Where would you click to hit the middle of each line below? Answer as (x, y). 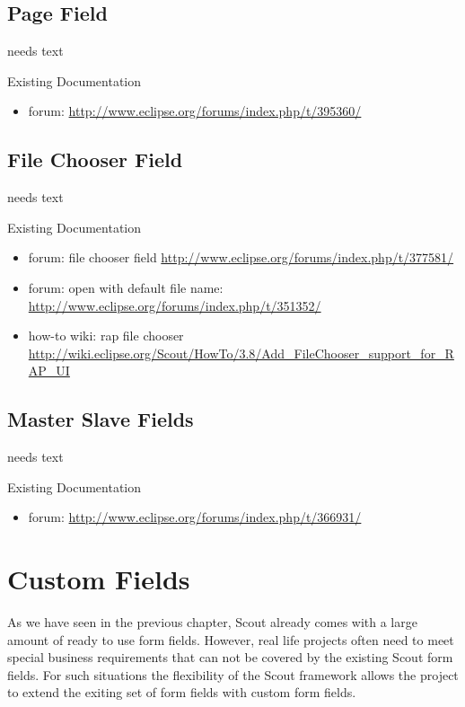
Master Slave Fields (101, 419)
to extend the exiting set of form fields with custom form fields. (182, 692)
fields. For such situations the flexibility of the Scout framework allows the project (233, 674)
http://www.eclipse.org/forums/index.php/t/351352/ (175, 305)
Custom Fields (99, 579)
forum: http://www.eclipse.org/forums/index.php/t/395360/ (195, 111)
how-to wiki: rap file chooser (106, 336)
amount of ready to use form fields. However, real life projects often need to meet (231, 639)
